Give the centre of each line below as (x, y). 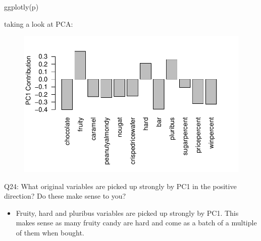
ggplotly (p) (21, 7)
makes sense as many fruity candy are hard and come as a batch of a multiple (136, 223)
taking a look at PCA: (39, 23)
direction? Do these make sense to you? (65, 196)
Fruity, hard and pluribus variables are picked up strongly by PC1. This (127, 213)
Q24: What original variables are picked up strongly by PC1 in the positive (120, 186)
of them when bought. (50, 232)
